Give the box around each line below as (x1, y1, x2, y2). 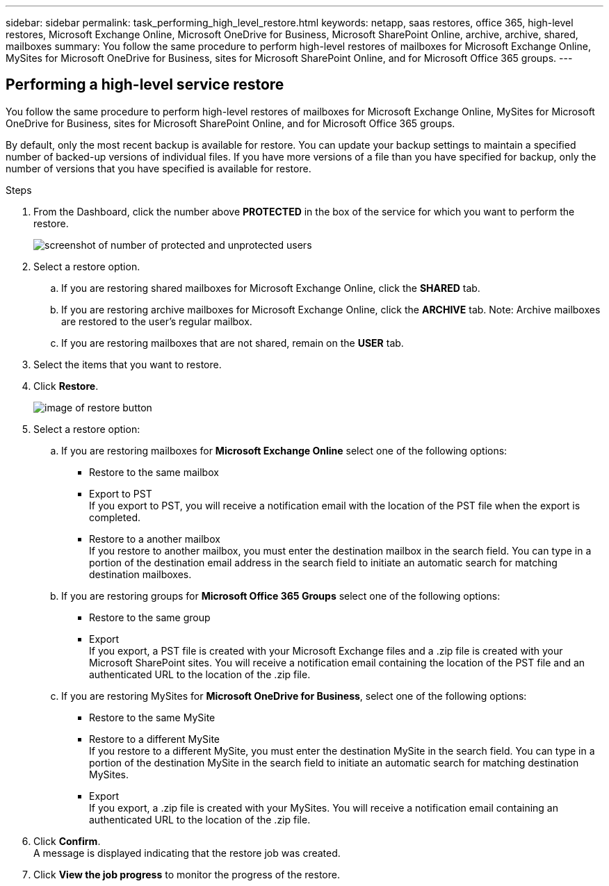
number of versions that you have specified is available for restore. (6, 162, 311, 174)
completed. (89, 511, 140, 523)
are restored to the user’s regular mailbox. (61, 315, 252, 327)
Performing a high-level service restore (6, 76, 284, 94)
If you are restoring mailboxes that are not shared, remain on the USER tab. (61, 336, 404, 349)
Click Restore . (33, 379, 99, 392)
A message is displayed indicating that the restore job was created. (33, 846, 341, 859)
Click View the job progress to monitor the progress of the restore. (33, 868, 340, 880)
